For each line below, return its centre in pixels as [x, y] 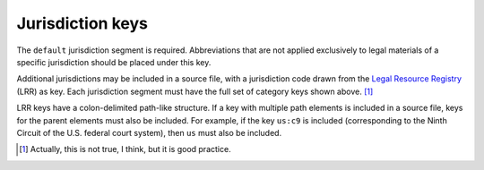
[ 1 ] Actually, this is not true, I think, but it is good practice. [125, 149]
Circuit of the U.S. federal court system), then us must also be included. [149, 132]
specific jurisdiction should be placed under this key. [114, 62]
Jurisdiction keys [82, 23]
